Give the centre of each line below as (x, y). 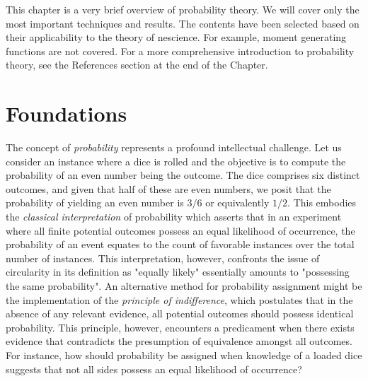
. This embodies (322, 203)
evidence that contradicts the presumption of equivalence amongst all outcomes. (179, 341)
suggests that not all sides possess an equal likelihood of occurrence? (154, 369)
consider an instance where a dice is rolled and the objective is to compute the (176, 161)
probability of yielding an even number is (95, 203)
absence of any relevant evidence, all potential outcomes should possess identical (180, 313)
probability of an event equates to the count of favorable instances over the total (180, 244)
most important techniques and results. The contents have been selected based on (183, 23)
